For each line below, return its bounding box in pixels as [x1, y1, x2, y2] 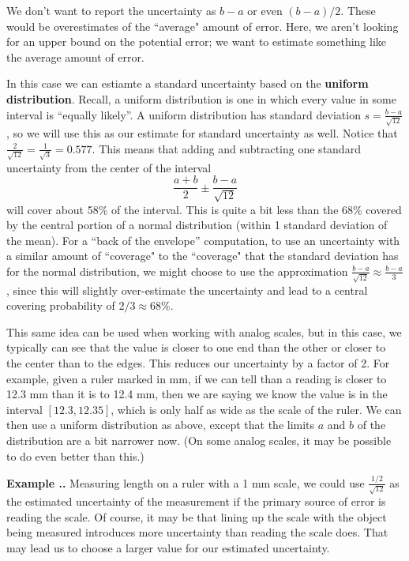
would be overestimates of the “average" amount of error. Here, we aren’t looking [6, 17, 399, 34]
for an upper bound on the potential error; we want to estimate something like [6, 33, 387, 50]
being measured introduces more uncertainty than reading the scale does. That [6, 524, 388, 540]
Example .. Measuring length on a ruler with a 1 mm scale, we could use [6, 474, 365, 491]
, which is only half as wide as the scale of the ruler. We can [111, 401, 402, 417]
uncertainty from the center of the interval [6, 159, 212, 175]
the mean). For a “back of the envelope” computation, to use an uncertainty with [6, 232, 400, 248]
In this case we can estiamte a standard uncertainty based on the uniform [6, 75, 369, 92]
